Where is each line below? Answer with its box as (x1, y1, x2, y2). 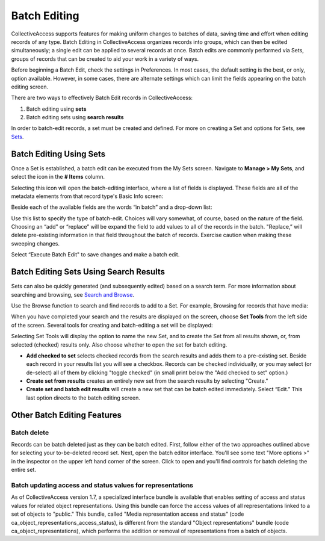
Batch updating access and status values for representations (11, 481, 194, 489)
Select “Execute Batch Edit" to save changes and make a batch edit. (11, 251, 180, 258)
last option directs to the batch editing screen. (26, 394, 141, 401)
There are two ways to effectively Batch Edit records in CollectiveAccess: (11, 94, 193, 102)
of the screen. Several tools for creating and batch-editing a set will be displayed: (11, 321, 213, 329)
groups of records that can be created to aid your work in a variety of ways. (11, 55, 199, 63)
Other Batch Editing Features (11, 410, 122, 420)
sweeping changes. (11, 240, 60, 247)
